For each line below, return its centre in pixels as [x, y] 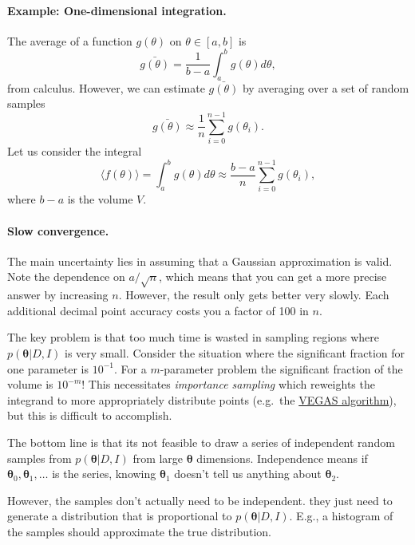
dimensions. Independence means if [282, 458]
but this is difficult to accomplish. [90, 415]
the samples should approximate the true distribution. [140, 531]
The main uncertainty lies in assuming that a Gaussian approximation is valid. [200, 261]
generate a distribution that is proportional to [120, 516]
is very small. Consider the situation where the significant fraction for [235, 352]
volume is [30, 384]
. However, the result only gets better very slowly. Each [254, 295]
